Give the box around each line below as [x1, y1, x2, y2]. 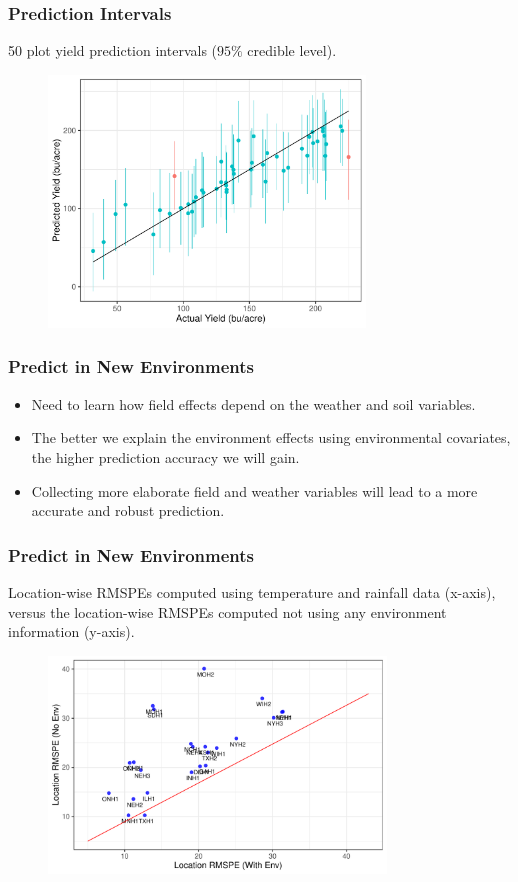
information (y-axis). [8, 621, 135, 642]
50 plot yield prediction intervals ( [8, 40, 218, 61]
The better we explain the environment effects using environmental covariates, [31, 427, 511, 448]
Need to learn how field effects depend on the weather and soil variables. [31, 393, 476, 414]
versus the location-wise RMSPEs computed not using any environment [8, 601, 447, 622]
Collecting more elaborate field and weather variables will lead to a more [31, 480, 478, 501]
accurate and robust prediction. [31, 500, 225, 521]
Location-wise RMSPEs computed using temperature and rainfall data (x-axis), [8, 581, 496, 602]
